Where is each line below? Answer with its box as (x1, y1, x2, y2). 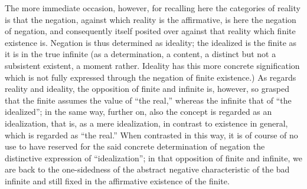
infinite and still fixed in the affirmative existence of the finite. (5, 174, 230, 187)
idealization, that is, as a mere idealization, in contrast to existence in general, (5, 117, 288, 129)
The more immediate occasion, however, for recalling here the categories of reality (5, 2, 301, 14)
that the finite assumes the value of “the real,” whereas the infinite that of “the (5, 94, 292, 106)
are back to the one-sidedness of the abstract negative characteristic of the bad (5, 163, 290, 175)
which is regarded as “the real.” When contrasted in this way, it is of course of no (5, 128, 298, 141)
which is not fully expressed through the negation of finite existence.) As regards (5, 71, 296, 83)
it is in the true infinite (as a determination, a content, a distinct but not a (5, 48, 276, 60)
